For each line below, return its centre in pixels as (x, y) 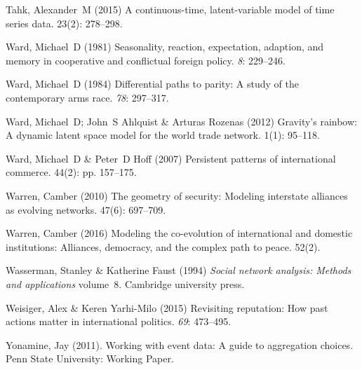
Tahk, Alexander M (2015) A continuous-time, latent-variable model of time (170, 9)
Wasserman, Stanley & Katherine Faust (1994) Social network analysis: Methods (179, 270)
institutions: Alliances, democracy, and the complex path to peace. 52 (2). (163, 246)
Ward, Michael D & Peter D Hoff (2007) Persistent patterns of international (171, 158)
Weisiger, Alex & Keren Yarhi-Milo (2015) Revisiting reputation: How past (167, 307)
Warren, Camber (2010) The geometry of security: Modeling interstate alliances (177, 195)
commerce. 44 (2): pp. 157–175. (71, 172)
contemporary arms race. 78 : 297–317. (87, 97)
